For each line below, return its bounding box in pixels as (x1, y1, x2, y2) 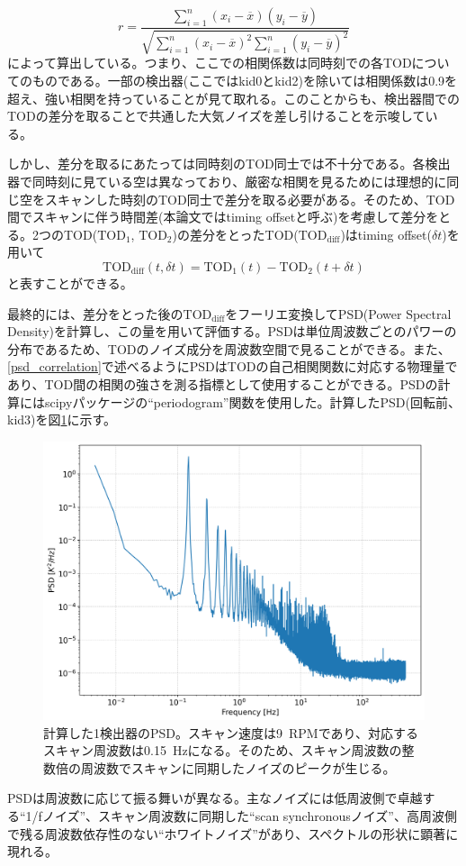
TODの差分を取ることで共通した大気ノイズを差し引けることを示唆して (7, 106, 426, 125)
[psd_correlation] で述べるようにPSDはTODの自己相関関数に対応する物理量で (7, 357, 458, 376)
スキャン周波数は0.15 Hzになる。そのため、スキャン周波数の (43, 741, 402, 760)
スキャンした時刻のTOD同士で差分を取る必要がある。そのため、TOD (44, 189, 455, 208)
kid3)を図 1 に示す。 (7, 410, 117, 429)
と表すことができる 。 (7, 273, 133, 292)
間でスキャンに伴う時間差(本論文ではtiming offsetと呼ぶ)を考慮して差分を (7, 207, 439, 226)
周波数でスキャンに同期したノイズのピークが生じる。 (80, 758, 396, 777)
